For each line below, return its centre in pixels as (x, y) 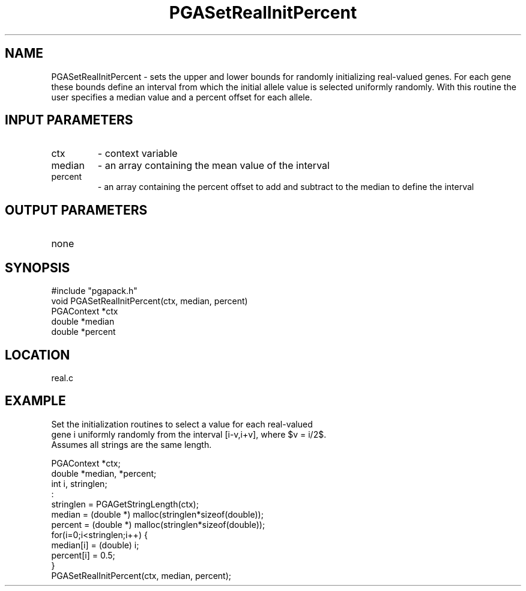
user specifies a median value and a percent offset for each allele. (182, 97)
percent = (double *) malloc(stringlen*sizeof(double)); (158, 524)
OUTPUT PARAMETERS (76, 210)
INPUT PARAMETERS (69, 120)
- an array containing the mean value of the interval (213, 166)
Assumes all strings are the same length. (131, 444)
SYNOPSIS (38, 268)
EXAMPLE (35, 401)
